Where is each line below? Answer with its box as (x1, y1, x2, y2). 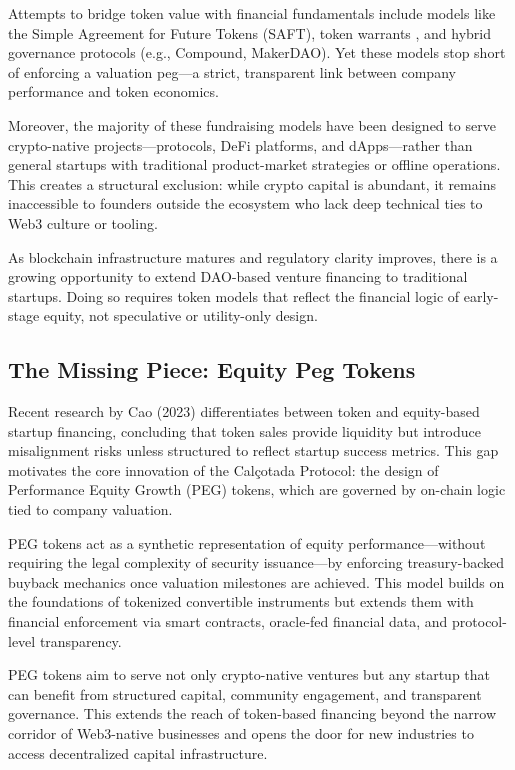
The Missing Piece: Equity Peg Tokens (8, 354, 416, 385)
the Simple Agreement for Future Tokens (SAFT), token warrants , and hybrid (8, 22, 492, 43)
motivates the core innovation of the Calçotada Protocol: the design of (8, 459, 439, 480)
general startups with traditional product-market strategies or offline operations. (8, 154, 501, 175)
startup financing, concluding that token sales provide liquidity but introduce (8, 420, 481, 441)
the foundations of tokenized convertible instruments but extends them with (8, 591, 474, 612)
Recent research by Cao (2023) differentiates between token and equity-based (8, 401, 480, 422)
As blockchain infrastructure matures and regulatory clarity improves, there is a (8, 246, 498, 267)
